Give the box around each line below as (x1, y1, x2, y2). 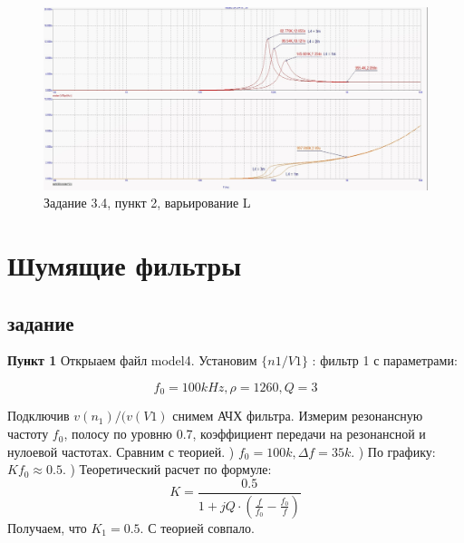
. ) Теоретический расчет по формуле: (62, 460, 272, 479)
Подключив (7, 406, 70, 425)
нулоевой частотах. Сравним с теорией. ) (7, 441, 235, 461)
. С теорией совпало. (140, 518, 255, 537)
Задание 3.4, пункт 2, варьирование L (43, 193, 251, 212)
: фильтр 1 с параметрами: (312, 351, 458, 370)
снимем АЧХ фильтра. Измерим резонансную (172, 406, 423, 425)
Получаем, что (7, 518, 87, 537)
